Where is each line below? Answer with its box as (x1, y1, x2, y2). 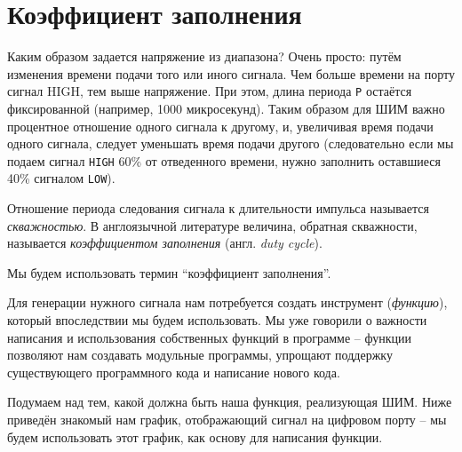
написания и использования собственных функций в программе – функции (7, 328, 411, 346)
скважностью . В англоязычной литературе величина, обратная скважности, (7, 216, 418, 234)
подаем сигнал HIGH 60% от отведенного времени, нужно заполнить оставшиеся (7, 151, 441, 170)
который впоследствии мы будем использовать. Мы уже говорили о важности (7, 311, 427, 329)
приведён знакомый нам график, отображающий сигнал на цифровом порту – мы (7, 410, 447, 428)
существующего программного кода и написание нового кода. (7, 362, 340, 381)
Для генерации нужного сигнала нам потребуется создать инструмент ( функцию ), (7, 293, 448, 312)
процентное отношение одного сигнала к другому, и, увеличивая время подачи (7, 116, 434, 135)
